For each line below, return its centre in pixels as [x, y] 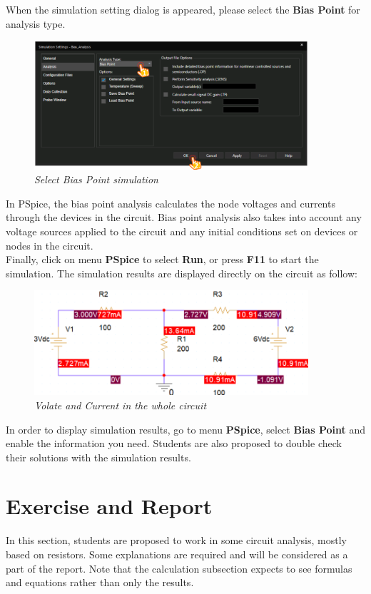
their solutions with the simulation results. [98, 457]
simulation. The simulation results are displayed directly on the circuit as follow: [182, 273]
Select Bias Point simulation [96, 179]
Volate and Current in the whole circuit [121, 405]
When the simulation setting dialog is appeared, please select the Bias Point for [183, 9]
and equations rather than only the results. [100, 582]
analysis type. [36, 23]
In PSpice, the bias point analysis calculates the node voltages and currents [171, 203]
